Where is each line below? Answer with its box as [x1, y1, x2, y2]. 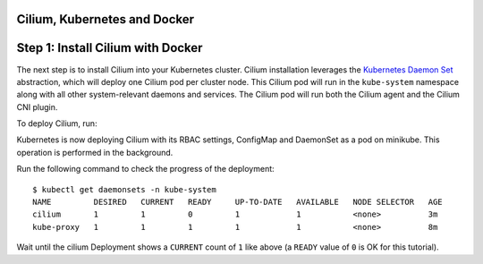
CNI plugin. [16, 101, 58, 112]
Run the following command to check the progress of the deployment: [16, 164, 275, 175]
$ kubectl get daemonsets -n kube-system [32, 184, 216, 194]
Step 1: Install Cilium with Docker [16, 40, 203, 55]
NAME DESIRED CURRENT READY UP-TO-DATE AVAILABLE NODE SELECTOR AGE [32, 197, 443, 208]
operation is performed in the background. [16, 147, 174, 158]
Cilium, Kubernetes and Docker [16, 12, 195, 27]
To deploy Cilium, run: [16, 118, 97, 129]
